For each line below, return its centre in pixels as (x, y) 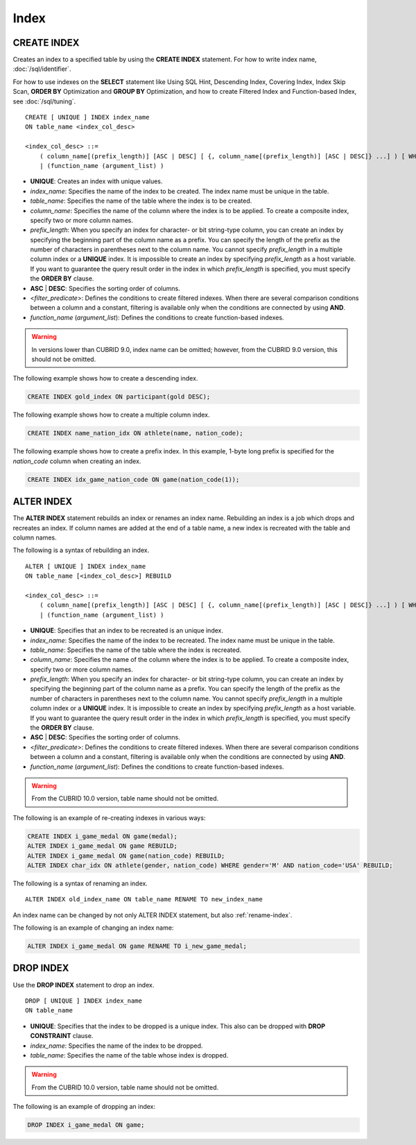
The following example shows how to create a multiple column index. (112, 415)
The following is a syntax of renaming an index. (80, 883)
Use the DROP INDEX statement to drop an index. (84, 985)
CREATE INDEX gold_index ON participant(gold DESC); (119, 397)
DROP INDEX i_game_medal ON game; (86, 1125)
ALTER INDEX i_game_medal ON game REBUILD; (103, 846)
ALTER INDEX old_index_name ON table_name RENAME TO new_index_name (144, 900)
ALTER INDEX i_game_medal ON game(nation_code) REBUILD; (126, 855)
